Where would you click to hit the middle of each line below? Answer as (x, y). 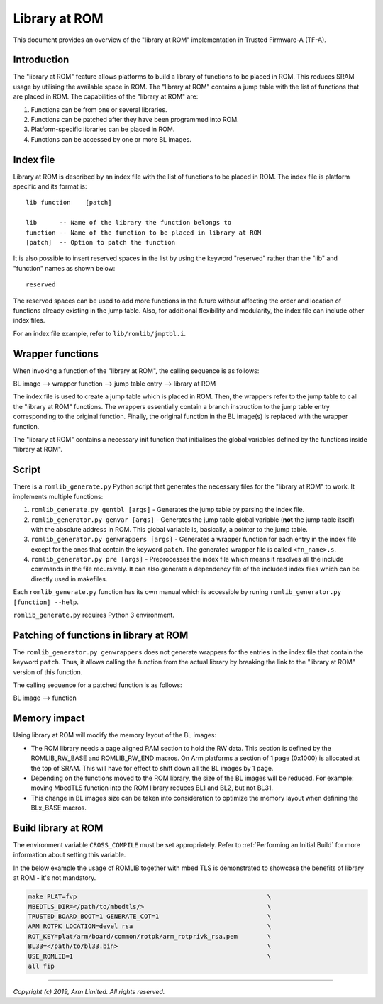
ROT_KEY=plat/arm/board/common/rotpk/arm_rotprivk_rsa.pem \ (150, 936)
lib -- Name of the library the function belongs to (129, 223)
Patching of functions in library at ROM (101, 635)
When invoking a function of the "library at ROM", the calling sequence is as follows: (136, 370)
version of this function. (48, 672)
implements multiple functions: (58, 496)
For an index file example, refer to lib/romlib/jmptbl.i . (100, 333)
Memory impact (49, 719)
